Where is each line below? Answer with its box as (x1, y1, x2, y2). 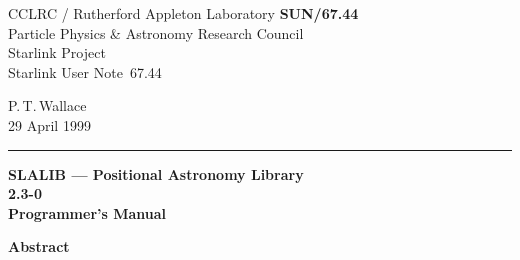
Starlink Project (8, 42, 106, 63)
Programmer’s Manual (8, 202, 167, 223)
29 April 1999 (8, 114, 91, 135)
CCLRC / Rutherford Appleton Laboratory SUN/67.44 (8, 3, 359, 23)
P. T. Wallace (8, 95, 87, 116)
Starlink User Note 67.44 (8, 61, 162, 82)
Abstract (8, 236, 70, 257)
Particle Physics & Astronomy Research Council (8, 22, 304, 43)
